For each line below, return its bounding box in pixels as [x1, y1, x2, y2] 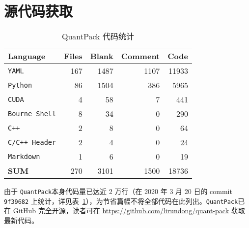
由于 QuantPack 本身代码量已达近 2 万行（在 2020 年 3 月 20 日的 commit [4, 186, 232, 196]
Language [8, 50, 46, 62]
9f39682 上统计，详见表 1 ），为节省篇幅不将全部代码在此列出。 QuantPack [4, 195, 238, 206]
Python [8, 81, 32, 89]
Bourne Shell [8, 109, 56, 118]
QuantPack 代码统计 [62, 31, 134, 42]
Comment [121, 50, 160, 62]
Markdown [8, 152, 40, 161]
